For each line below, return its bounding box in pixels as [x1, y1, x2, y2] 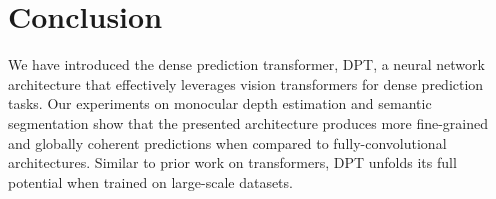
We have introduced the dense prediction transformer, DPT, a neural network [8, 54, 485, 75]
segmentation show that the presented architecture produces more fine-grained [8, 112, 489, 133]
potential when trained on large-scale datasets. [8, 171, 293, 192]
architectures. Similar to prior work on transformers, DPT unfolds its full [8, 152, 457, 173]
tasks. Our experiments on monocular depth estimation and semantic [8, 93, 432, 114]
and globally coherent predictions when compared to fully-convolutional [8, 132, 447, 153]
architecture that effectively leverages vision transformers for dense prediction [8, 73, 484, 94]
